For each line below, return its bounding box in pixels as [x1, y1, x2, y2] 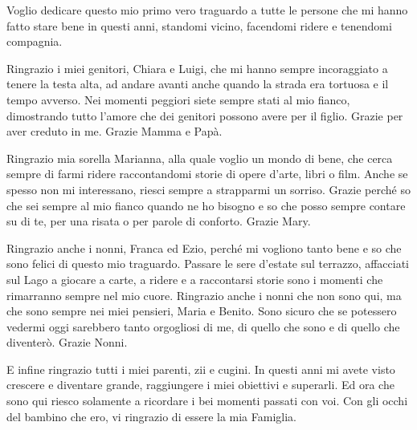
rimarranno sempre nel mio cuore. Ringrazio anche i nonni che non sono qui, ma [6, 286, 402, 303]
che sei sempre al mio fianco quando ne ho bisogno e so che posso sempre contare [6, 197, 406, 213]
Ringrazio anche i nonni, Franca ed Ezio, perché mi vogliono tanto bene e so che [6, 239, 402, 256]
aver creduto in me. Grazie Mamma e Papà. [6, 123, 223, 140]
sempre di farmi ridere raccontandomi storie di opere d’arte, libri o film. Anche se [6, 165, 408, 182]
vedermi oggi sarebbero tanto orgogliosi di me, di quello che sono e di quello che [6, 318, 400, 335]
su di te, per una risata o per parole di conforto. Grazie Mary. [6, 213, 311, 229]
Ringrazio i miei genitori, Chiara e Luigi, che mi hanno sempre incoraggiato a [6, 59, 388, 76]
